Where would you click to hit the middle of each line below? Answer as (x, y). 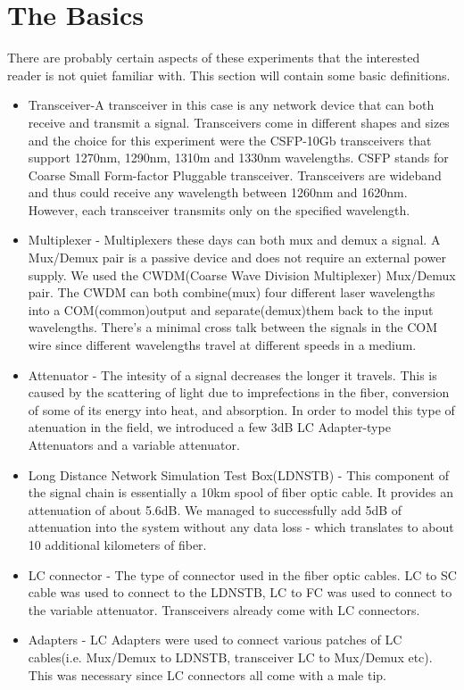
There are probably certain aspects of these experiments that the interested (214, 58)
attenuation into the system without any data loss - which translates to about (241, 527)
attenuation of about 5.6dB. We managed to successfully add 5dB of (215, 509)
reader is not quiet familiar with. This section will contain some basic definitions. (229, 75)
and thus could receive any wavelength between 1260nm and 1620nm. (218, 192)
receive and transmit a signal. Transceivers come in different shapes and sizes (239, 122)
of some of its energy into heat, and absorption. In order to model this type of (241, 409)
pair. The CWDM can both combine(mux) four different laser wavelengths (232, 292)
